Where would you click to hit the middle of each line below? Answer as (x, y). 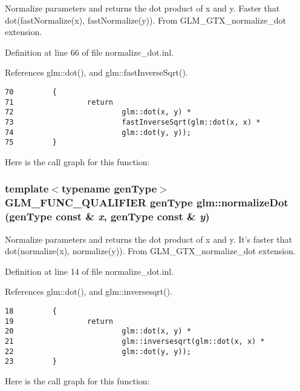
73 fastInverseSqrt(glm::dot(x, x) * (133, 122)
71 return (59, 102)
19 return (59, 321)
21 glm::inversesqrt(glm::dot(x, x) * (135, 341)
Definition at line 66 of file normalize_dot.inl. (90, 52)
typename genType (109, 189)
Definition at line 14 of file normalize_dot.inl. (90, 271)
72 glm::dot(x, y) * (98, 112)
